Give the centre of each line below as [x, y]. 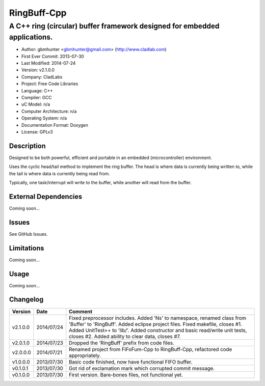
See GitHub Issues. [28, 234]
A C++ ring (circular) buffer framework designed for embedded [114, 26]
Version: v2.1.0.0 [38, 70]
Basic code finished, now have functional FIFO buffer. [131, 362]
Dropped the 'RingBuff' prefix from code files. [121, 343]
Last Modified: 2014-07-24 [49, 63]
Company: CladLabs [42, 77]
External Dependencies [46, 196]
